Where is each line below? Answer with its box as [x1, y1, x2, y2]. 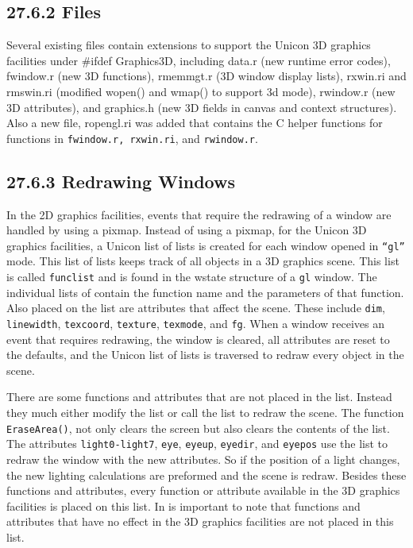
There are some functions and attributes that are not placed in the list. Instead [6, 388, 392, 405]
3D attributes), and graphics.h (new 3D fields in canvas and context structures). [6, 98, 397, 115]
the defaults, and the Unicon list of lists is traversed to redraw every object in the [6, 346, 404, 363]
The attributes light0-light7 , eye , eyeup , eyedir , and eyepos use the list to [6, 435, 388, 452]
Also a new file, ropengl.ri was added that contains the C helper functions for [6, 114, 383, 131]
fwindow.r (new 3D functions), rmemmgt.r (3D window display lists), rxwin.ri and [6, 68, 407, 84]
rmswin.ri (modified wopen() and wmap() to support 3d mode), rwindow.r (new [6, 83, 396, 99]
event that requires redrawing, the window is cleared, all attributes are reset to [6, 330, 390, 347]
